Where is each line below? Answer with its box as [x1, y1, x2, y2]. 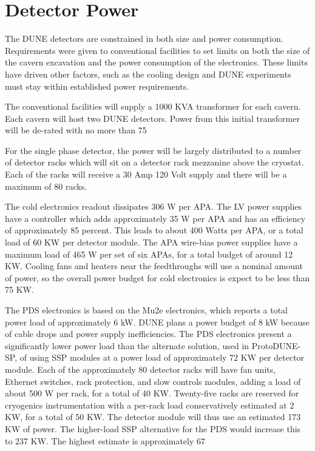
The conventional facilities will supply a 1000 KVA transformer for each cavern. [5, 100, 301, 113]
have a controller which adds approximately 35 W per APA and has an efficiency [5, 212, 306, 224]
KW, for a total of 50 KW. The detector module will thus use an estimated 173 [5, 410, 301, 423]
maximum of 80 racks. [5, 179, 87, 192]
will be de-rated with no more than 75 [5, 124, 147, 136]
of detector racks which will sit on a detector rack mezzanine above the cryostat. [5, 156, 304, 169]
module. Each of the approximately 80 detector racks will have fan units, [5, 362, 276, 375]
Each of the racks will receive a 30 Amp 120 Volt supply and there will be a [5, 168, 287, 181]
